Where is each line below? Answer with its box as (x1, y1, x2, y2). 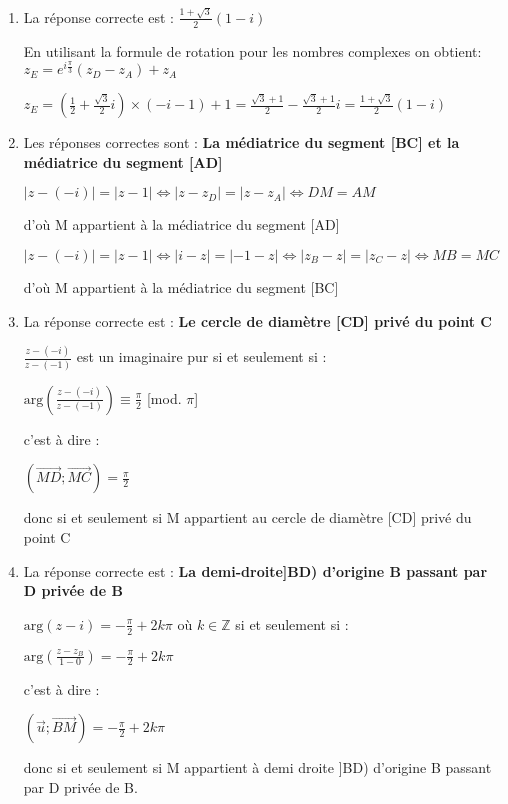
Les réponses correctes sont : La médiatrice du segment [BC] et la (23, 132, 460, 153)
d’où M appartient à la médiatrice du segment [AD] (23, 214, 340, 235)
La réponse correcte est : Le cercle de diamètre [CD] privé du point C (23, 310, 492, 331)
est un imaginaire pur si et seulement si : (76, 346, 327, 367)
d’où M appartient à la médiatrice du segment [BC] (23, 276, 339, 297)
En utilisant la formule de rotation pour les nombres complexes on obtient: (23, 40, 482, 61)
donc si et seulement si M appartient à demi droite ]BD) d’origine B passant (23, 757, 492, 778)
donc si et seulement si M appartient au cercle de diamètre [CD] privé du (23, 507, 472, 528)
